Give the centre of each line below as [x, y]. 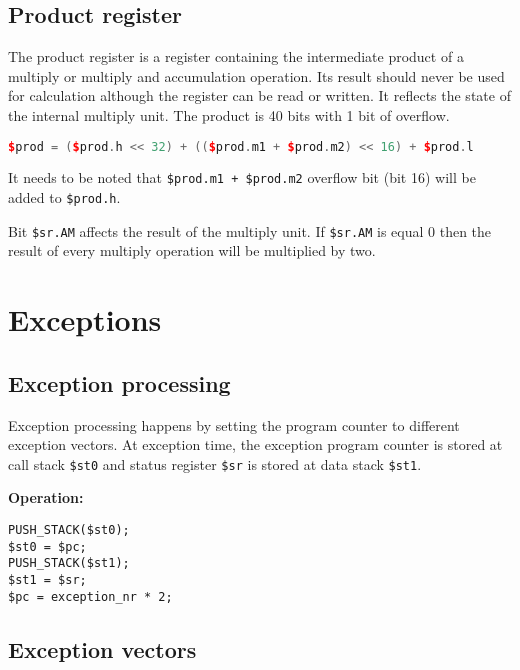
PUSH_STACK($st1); [69, 563]
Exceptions [85, 319]
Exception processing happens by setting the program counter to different [234, 424]
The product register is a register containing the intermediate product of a [236, 56]
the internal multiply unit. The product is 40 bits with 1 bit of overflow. [229, 114]
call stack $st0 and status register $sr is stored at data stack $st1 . [215, 463]
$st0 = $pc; [47, 546]
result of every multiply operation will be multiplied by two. [192, 250]
